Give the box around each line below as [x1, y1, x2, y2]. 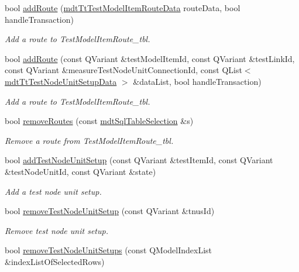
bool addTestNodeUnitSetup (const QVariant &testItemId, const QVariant [5, 154, 273, 166]
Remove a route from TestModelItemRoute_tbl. [5, 134, 174, 146]
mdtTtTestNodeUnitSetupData [5, 75, 117, 87]
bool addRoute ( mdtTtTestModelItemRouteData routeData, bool [5, 2, 240, 13]
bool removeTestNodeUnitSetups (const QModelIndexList [5, 244, 212, 256]
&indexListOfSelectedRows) [5, 255, 105, 267]
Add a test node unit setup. [5, 185, 102, 197]
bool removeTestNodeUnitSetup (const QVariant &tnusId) [5, 205, 215, 217]
